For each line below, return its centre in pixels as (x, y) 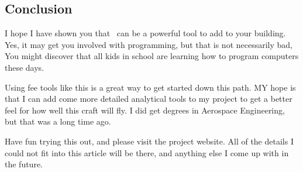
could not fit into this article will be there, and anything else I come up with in (147, 152)
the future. (24, 164)
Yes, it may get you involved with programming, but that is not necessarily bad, (149, 44)
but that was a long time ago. (58, 121)
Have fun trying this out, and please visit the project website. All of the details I (149, 141)
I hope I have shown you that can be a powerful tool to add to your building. (145, 33)
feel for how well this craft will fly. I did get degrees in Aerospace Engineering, (145, 110)
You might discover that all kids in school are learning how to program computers (152, 56)
